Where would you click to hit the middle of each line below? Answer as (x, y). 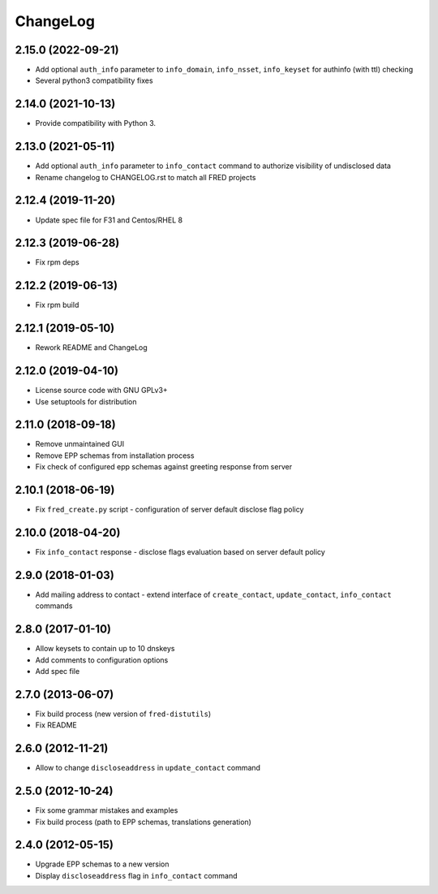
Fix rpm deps (58, 262)
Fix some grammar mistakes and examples (107, 810)
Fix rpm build (57, 305)
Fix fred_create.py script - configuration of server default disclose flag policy (170, 510)
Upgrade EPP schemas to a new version (102, 864)
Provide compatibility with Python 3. (96, 123)
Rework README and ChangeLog (91, 348)
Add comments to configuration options (102, 660)
